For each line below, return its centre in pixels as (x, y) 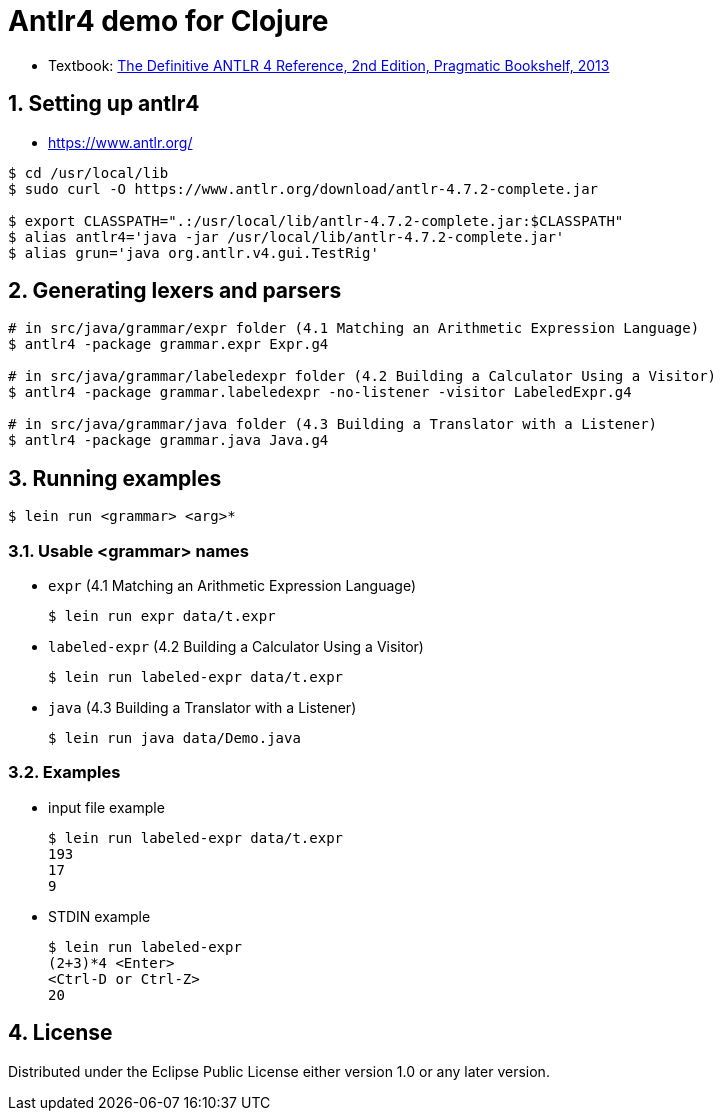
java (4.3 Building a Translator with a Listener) (202, 708)
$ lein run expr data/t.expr (162, 616)
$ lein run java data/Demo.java (174, 738)
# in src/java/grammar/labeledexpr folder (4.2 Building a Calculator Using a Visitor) (362, 376)
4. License (60, 1033)
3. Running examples (115, 478)
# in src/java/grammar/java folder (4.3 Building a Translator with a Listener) (333, 424)
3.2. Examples (64, 772)
